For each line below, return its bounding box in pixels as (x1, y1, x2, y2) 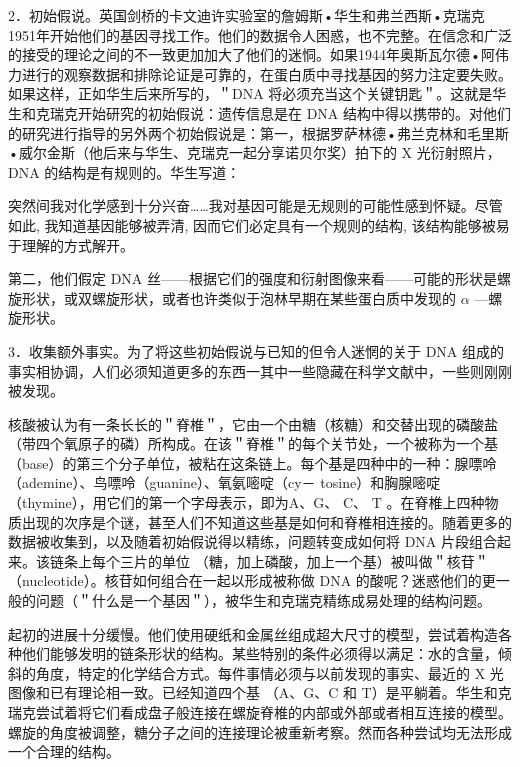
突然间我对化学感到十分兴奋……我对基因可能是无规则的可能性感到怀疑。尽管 (8, 195, 503, 216)
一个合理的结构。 (8, 741, 120, 762)
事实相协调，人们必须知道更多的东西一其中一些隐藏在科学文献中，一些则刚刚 (8, 360, 512, 381)
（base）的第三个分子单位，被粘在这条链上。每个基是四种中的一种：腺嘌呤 (8, 452, 497, 473)
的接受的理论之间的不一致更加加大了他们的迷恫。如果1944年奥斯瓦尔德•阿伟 (8, 44, 509, 65)
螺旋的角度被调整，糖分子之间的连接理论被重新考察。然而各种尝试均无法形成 (8, 721, 512, 742)
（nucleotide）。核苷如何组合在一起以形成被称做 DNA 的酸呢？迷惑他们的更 (8, 570, 496, 591)
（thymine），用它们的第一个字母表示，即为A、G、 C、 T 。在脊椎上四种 (8, 492, 485, 513)
